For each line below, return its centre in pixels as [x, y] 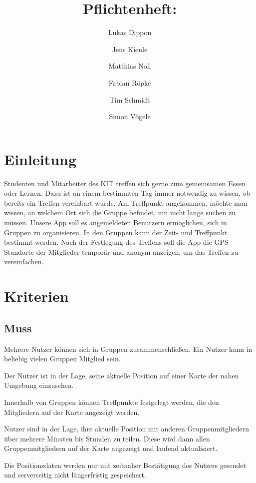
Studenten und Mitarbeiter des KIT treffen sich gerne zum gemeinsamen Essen [125, 183]
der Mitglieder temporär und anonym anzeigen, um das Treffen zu [137, 252]
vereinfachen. [24, 262]
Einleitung [40, 159]
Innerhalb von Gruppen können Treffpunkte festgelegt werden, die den [112, 402]
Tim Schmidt [130, 99]
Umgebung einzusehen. [39, 385]
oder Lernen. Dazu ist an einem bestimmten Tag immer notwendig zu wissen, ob [127, 193]
